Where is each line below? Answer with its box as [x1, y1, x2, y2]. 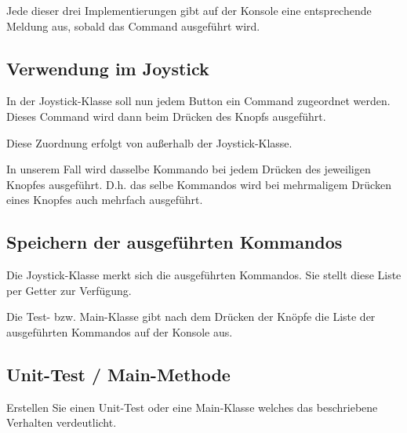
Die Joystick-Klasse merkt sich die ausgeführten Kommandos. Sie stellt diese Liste [6, 267, 402, 283]
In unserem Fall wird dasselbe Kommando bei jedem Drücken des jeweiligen [6, 161, 371, 177]
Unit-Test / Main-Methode [6, 362, 231, 386]
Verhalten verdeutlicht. [6, 414, 117, 431]
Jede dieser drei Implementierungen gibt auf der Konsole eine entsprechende [6, 2, 372, 18]
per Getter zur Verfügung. [6, 282, 132, 298]
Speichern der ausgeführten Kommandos [6, 230, 343, 254]
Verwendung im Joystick [6, 56, 209, 80]
